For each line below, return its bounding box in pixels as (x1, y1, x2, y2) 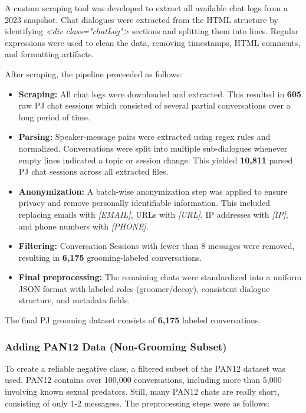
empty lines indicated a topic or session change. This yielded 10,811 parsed (18, 153, 293, 166)
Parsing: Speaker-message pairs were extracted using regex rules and (18, 130, 271, 143)
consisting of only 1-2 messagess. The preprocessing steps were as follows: (5, 396, 269, 409)
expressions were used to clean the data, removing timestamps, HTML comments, (5, 36, 301, 48)
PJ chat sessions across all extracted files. (18, 165, 169, 178)
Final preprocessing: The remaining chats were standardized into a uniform (18, 271, 302, 283)
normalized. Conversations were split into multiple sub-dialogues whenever (18, 142, 288, 154)
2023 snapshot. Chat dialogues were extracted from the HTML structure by (5, 13, 278, 25)
